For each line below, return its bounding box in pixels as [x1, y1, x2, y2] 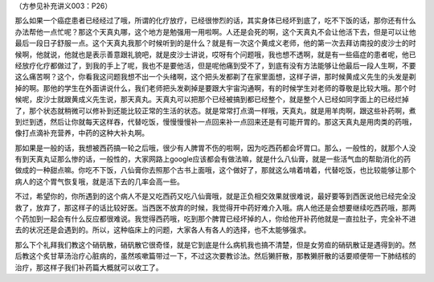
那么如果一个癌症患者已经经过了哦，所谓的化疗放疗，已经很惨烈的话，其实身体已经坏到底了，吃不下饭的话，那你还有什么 [14, 16, 416, 26]
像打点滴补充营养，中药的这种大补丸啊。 [14, 129, 149, 138]
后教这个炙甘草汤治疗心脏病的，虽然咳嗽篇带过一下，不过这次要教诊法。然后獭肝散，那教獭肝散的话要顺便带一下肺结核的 [14, 251, 416, 261]
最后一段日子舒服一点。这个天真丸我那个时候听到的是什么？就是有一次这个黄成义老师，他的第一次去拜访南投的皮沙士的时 [14, 39, 416, 48]
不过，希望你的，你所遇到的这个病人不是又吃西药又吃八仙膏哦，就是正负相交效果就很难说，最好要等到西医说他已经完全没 [14, 191, 416, 201]
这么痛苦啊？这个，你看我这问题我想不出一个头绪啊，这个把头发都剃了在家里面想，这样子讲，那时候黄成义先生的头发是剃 [14, 72, 416, 82]
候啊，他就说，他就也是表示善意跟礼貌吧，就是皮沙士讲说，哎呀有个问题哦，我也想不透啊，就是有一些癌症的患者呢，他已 [14, 49, 416, 59]
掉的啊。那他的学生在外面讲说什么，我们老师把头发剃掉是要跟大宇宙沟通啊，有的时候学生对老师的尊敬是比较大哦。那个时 [14, 83, 416, 92]
